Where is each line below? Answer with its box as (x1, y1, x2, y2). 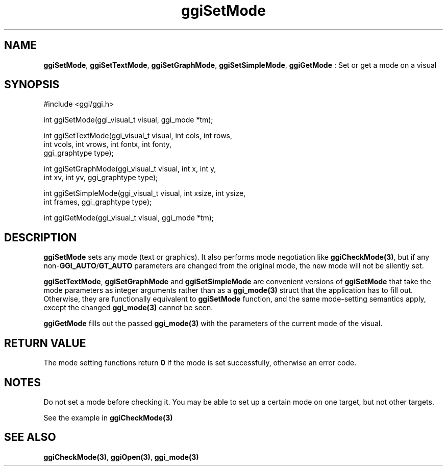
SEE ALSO (4, 431, 56, 444)
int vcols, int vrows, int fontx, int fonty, (43, 140, 171, 149)
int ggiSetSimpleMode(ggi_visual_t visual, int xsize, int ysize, (43, 189, 246, 198)
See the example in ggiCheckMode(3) (43, 413, 173, 422)
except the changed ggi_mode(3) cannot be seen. (43, 303, 213, 312)
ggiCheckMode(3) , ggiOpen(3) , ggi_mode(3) (43, 452, 199, 461)
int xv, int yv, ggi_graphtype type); (43, 173, 158, 182)
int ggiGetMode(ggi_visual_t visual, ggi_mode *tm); (43, 213, 214, 222)
